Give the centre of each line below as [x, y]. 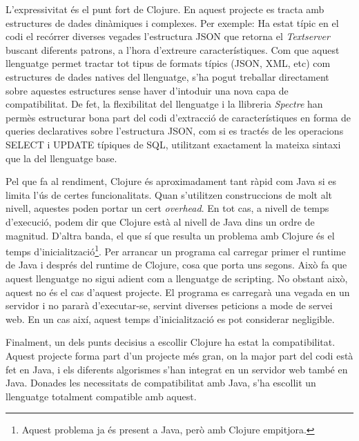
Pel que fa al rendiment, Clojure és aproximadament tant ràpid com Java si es [171, 181]
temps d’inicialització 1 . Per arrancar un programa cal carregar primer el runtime [176, 250]
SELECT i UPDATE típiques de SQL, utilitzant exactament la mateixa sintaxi [173, 144]
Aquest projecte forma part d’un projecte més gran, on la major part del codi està [179, 355]
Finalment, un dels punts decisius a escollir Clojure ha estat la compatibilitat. [171, 342]
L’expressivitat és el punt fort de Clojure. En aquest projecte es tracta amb [165, 9]
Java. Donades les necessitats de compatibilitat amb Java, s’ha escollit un [161, 383]
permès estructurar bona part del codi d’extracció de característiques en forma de [178, 117]
